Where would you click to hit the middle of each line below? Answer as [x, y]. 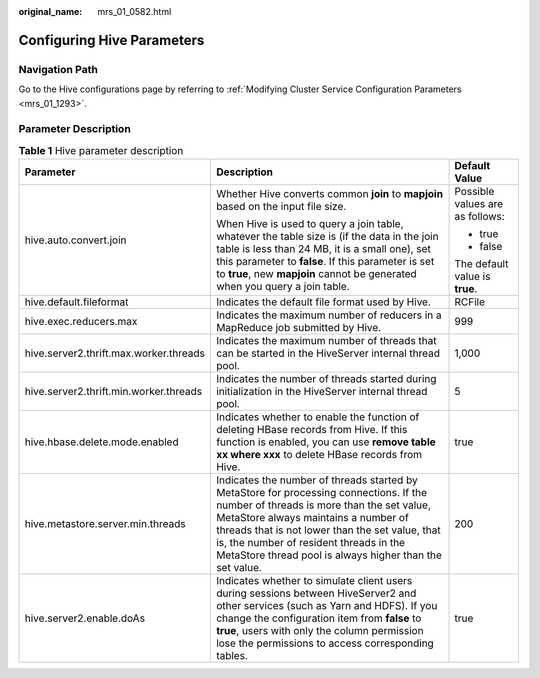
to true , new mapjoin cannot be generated [316, 274]
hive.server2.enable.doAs [84, 618]
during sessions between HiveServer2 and [316, 593]
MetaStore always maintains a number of [312, 518]
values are [479, 204]
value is [472, 277]
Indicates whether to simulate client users [314, 581]
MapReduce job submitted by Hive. [299, 328]
